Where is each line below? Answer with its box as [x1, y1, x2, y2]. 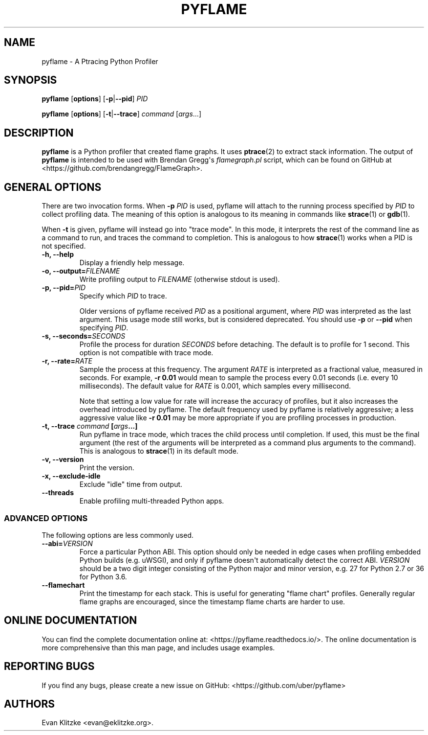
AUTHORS [4, 697, 55, 710]
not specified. [42, 242, 86, 251]
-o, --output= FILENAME [42, 267, 120, 276]
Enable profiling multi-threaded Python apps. [79, 497, 224, 505]
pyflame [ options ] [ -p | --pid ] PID [42, 94, 148, 103]
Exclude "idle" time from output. [79, 480, 183, 489]
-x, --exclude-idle [42, 472, 101, 481]
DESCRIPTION [4, 126, 74, 139]
